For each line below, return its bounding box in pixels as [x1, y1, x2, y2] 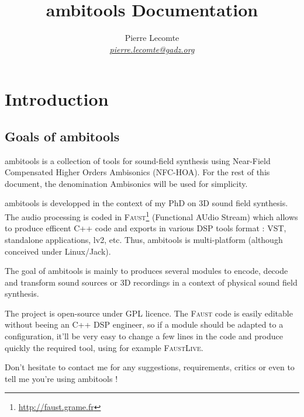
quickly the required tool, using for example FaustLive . [5, 341, 203, 353]
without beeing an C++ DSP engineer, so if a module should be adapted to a [5, 318, 284, 331]
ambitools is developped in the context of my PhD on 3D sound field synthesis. [5, 197, 288, 209]
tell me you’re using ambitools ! [5, 372, 118, 384]
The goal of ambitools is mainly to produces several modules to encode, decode [5, 265, 288, 277]
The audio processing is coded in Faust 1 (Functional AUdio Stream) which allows [5, 209, 298, 223]
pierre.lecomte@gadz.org [109, 43, 195, 55]
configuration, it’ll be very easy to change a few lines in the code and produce [5, 330, 283, 342]
